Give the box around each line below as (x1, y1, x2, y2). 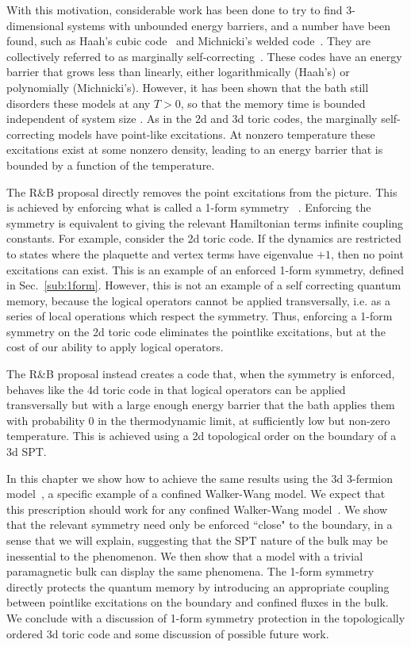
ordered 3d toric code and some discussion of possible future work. (6, 625, 329, 641)
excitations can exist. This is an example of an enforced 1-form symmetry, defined (6, 261, 404, 278)
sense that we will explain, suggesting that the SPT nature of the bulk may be (6, 532, 388, 548)
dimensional (6, 17, 64, 33)
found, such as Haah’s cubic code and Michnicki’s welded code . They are (6, 33, 371, 49)
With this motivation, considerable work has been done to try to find (6, 2, 343, 17)
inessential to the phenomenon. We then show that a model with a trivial (6, 547, 363, 564)
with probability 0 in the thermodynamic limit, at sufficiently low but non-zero (6, 412, 390, 428)
